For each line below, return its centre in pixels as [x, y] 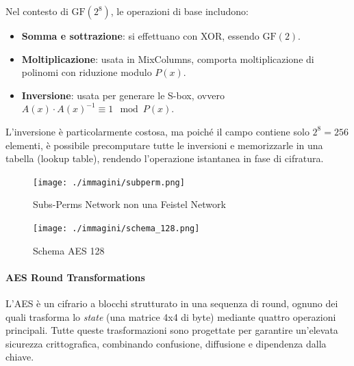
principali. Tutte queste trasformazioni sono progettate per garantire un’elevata [172, 330]
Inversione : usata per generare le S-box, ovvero [123, 95]
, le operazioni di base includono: [180, 11]
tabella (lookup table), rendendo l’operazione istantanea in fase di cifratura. [165, 158]
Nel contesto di [37, 11]
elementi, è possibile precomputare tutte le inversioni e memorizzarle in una [164, 145]
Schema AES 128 [69, 250]
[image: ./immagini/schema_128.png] [116, 228]
